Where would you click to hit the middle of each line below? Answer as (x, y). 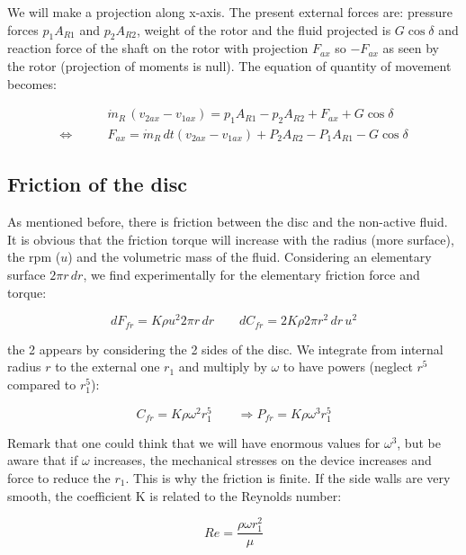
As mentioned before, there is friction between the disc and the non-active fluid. (228, 222)
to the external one (108, 367)
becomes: (32, 83)
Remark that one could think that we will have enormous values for (194, 442)
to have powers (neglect (348, 367)
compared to (42, 384)
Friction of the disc (97, 184)
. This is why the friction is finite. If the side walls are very (288, 477)
